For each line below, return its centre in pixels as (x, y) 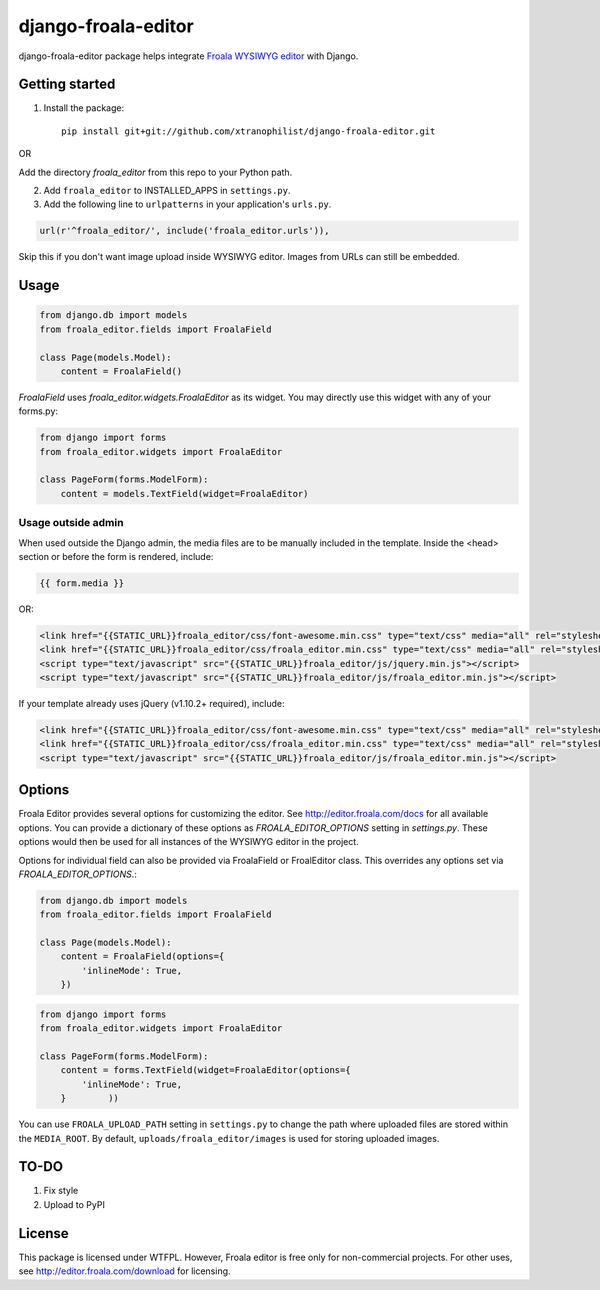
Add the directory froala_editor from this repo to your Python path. (155, 172)
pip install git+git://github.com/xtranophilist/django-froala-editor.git (248, 131)
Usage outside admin (71, 523)
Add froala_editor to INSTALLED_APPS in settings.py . (167, 191)
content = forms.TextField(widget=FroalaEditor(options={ (205, 1070)
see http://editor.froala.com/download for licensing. (124, 1271)
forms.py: (38, 411)
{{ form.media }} (82, 583)
